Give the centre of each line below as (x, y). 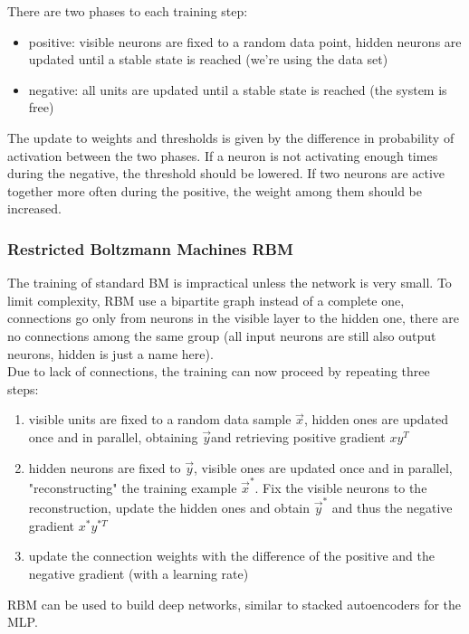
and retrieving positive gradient (298, 436)
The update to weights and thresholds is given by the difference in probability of (231, 137)
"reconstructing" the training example (133, 487)
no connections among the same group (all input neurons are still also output (222, 335)
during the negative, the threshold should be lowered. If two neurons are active (226, 173)
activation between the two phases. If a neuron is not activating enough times (223, 155)
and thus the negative (392, 508)
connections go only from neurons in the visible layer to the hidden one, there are (233, 318)
